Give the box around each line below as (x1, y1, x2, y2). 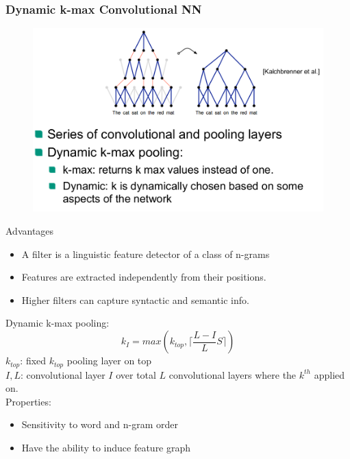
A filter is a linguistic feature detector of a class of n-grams (21, 246, 270, 261)
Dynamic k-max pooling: (5, 316, 110, 330)
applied (314, 367, 345, 381)
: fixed (20, 353, 47, 368)
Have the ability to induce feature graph (21, 440, 191, 454)
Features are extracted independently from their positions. (21, 270, 266, 284)
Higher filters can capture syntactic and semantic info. (21, 292, 249, 307)
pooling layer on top (66, 353, 152, 368)
